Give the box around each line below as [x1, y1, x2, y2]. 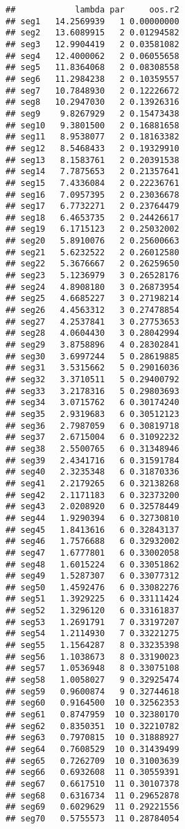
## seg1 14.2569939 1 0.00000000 [6, 16, 179, 26]
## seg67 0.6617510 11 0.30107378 [6, 778, 179, 789]
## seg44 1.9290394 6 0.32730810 [6, 513, 179, 523]
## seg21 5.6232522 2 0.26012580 [6, 247, 179, 257]
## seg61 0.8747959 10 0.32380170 [6, 710, 179, 720]
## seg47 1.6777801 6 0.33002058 [6, 547, 179, 558]
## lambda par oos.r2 [6, 5, 179, 15]
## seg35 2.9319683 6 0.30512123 [6, 409, 179, 419]
